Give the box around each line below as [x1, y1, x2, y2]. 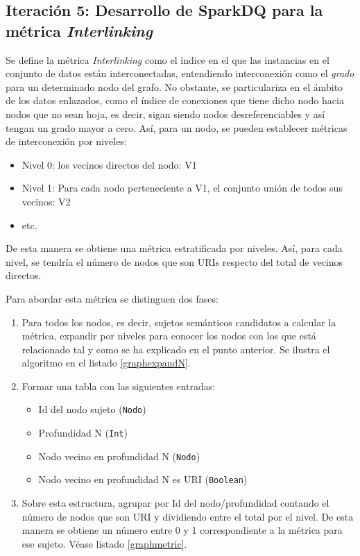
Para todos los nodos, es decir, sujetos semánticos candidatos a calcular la [22, 314, 336, 329]
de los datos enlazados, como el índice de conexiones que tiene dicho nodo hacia [6, 93, 344, 108]
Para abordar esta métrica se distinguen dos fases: [6, 291, 218, 305]
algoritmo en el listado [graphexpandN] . [22, 355, 191, 370]
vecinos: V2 [22, 194, 71, 208]
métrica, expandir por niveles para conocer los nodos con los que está [22, 328, 316, 343]
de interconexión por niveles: [6, 134, 127, 149]
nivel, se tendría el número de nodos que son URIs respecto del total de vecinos [6, 254, 343, 269]
